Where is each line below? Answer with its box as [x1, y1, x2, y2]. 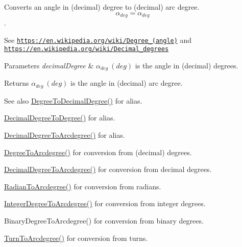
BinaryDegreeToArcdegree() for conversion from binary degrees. [4, 215, 204, 226]
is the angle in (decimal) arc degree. [70, 78, 183, 88]
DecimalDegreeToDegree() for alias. [4, 112, 115, 123]
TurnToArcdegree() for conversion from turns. [4, 232, 148, 243]
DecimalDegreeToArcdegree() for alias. [4, 130, 125, 140]
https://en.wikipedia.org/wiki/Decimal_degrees [4, 45, 169, 53]
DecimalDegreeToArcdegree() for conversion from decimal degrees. [4, 164, 212, 175]
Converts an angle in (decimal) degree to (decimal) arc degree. [4, 2, 200, 12]
